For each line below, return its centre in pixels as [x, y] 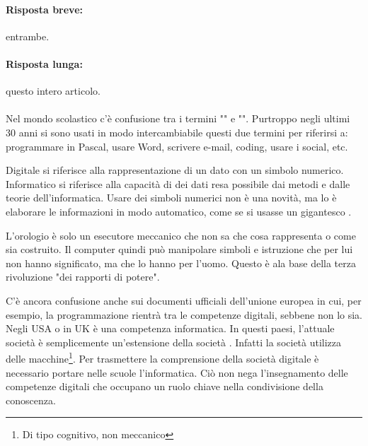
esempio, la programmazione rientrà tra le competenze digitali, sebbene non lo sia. [184, 314]
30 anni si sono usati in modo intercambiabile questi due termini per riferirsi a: [177, 132]
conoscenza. [31, 400]
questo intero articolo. [53, 91]
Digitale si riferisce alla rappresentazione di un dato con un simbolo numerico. [175, 170]
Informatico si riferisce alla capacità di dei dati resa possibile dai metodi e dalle [178, 183]
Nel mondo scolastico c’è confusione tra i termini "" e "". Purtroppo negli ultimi [178, 118]
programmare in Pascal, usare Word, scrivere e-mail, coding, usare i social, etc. [177, 146]
